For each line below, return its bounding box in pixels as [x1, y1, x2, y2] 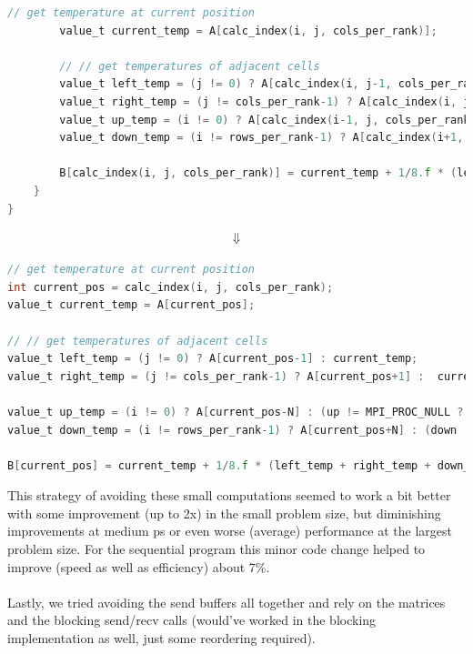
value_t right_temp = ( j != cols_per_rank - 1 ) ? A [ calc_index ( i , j [59, 95, 470, 108]
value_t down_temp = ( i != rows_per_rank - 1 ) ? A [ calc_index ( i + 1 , [59, 131, 464, 145]
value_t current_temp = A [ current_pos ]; [7, 298, 256, 312]
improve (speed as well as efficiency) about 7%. [7, 557, 270, 576]
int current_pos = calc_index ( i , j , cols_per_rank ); [7, 280, 334, 294]
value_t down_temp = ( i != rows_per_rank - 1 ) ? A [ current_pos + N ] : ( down [7, 423, 458, 437]
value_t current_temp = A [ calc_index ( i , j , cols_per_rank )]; [59, 24, 438, 37]
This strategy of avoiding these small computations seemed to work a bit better [7, 486, 451, 505]
